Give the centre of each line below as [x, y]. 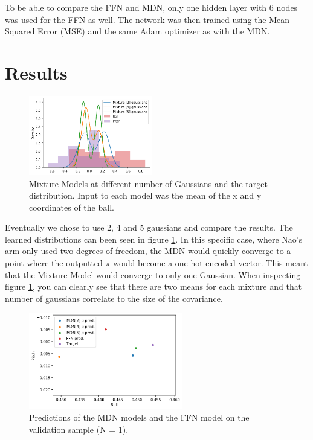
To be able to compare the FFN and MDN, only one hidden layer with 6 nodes [151, 7]
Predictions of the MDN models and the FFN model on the [139, 417]
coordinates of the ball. [72, 207]
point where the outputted [54, 263]
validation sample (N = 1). [79, 429]
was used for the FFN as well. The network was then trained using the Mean [147, 19]
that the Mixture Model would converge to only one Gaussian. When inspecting [153, 274]
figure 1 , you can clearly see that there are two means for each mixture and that [153, 286]
